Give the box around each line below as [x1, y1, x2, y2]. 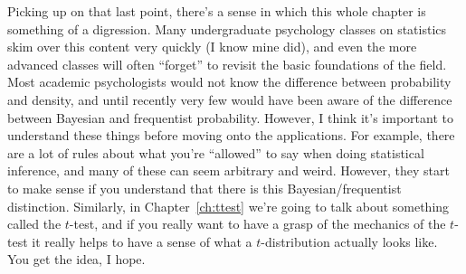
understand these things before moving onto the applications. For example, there [7, 126, 455, 145]
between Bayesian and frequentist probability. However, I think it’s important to [7, 108, 453, 127]
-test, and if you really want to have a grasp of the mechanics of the [69, 214, 446, 233]
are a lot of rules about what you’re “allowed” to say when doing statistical [7, 143, 424, 162]
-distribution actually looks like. [261, 231, 438, 250]
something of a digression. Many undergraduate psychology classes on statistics [7, 19, 447, 38]
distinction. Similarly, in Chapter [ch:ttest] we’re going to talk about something [7, 196, 450, 215]
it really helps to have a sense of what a [32, 231, 252, 250]
